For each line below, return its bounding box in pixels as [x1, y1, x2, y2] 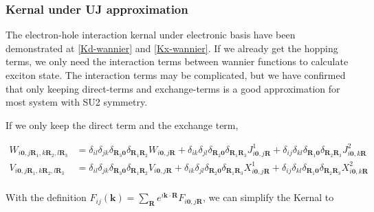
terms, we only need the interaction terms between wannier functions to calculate [5, 54, 349, 69]
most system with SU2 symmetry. [5, 95, 148, 109]
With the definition [5, 190, 87, 204]
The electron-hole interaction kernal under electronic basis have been [5, 27, 296, 42]
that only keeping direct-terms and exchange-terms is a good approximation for [5, 81, 340, 95]
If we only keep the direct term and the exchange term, [5, 117, 239, 132]
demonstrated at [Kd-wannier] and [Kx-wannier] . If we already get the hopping [5, 40, 338, 55]
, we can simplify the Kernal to [203, 190, 334, 204]
